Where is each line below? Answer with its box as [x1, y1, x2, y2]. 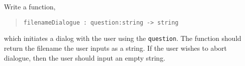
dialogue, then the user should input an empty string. [4, 52, 165, 63]
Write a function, [4, 1, 56, 11]
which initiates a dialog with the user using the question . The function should [4, 33, 242, 43]
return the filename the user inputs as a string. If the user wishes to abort [4, 42, 227, 53]
